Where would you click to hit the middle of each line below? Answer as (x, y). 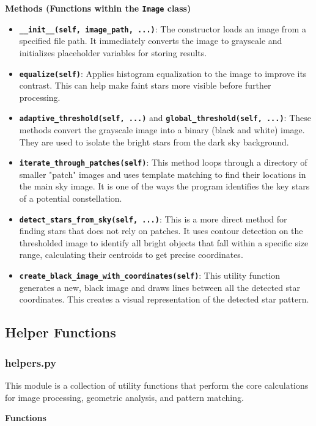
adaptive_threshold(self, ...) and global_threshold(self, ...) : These (165, 118)
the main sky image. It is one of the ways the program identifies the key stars (164, 186)
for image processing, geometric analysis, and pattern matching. (124, 397)
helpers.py (31, 362)
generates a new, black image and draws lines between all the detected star (160, 287)
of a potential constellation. (71, 198)
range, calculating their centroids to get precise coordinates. (131, 255)
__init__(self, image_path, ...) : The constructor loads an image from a (163, 28)
